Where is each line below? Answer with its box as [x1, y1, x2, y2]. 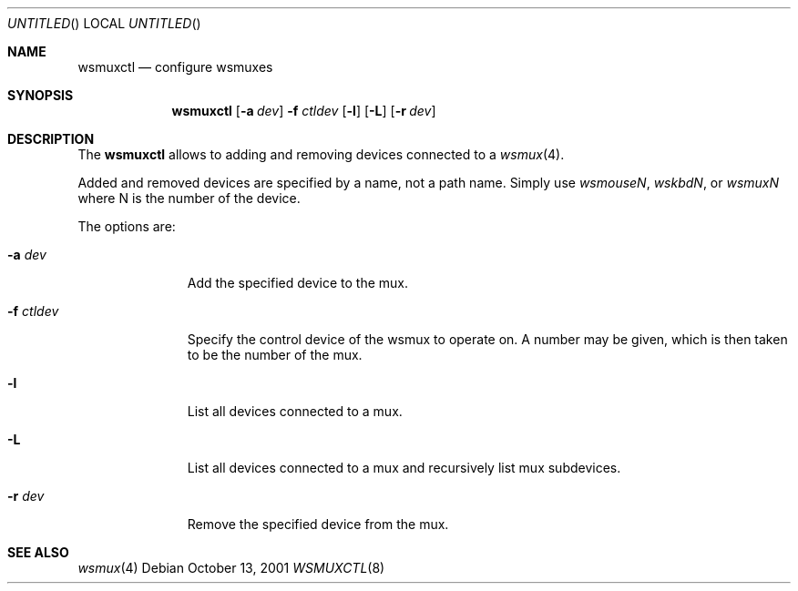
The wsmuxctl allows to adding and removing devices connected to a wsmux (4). [77, 147, 565, 162]
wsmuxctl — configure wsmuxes [77, 59, 273, 75]
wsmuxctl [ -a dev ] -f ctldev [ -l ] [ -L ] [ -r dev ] [171, 103, 436, 118]
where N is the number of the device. [77, 190, 301, 206]
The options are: [77, 219, 176, 234]
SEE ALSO [7, 545, 69, 560]
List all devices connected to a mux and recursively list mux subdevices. [187, 460, 621, 475]
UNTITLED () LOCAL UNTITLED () [7, 15, 201, 31]
